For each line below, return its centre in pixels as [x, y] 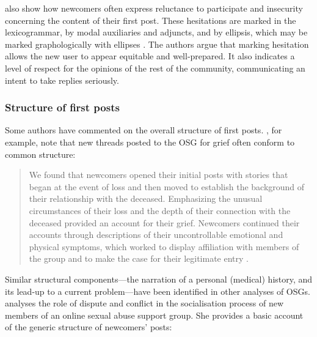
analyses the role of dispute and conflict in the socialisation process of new [144, 303]
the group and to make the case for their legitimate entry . [139, 258]
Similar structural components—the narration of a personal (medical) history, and [159, 279]
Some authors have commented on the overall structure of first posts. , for [144, 130]
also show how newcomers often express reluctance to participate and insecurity [154, 8]
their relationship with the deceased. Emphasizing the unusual [146, 198]
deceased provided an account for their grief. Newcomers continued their [164, 222]
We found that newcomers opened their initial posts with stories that [158, 175]
